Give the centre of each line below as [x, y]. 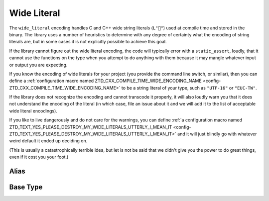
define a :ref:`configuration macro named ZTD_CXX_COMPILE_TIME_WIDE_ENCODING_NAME [105, 81]
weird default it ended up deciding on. [48, 141]
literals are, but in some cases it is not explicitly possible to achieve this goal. [88, 42]
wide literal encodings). [33, 111]
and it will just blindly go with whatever [217, 134]
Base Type [26, 187]
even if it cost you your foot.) [39, 157]
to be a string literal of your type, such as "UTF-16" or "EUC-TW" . [189, 88]
